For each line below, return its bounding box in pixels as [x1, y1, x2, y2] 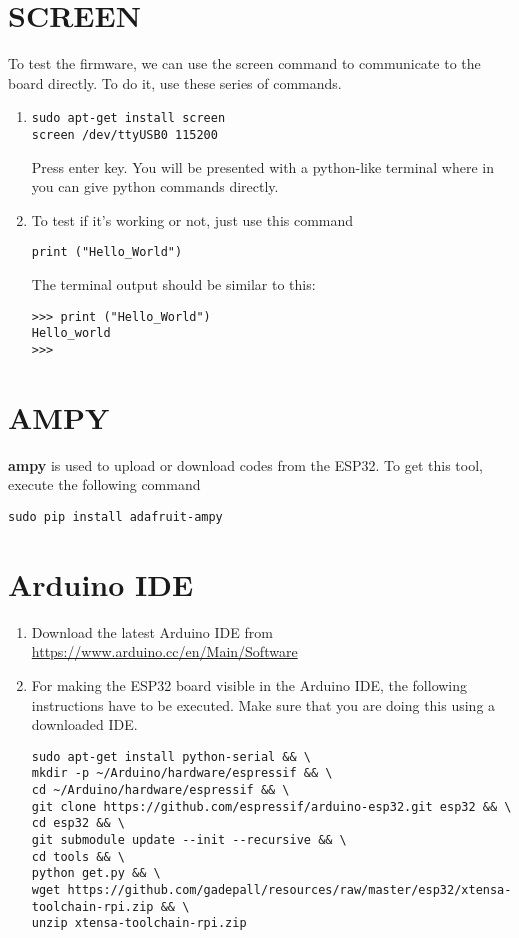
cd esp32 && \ [31, 816, 125, 831]
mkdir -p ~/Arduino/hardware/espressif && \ [31, 766, 333, 781]
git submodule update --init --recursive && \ [31, 832, 347, 847]
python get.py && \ [31, 866, 161, 881]
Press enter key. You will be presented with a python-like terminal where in [31, 156, 495, 177]
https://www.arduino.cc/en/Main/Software [31, 641, 298, 662]
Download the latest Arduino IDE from [31, 621, 273, 642]
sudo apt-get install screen [31, 111, 226, 126]
